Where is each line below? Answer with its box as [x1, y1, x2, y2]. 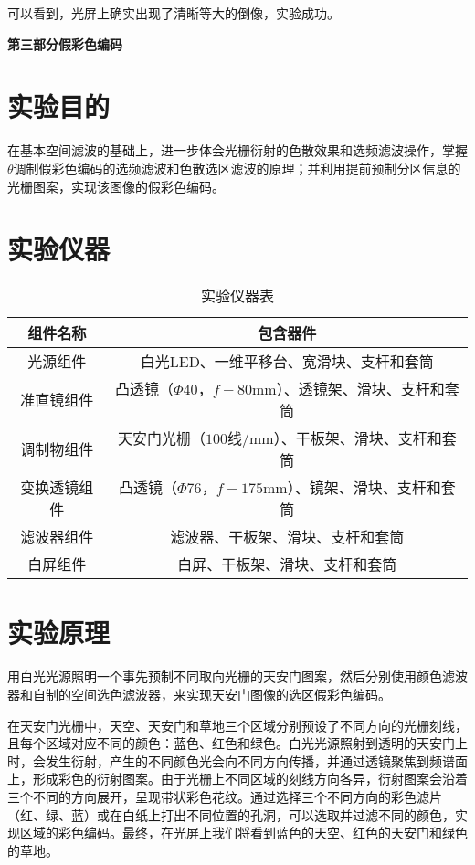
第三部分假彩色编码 [7, 34, 122, 53]
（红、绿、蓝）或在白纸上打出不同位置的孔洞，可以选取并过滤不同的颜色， [7, 805, 455, 824]
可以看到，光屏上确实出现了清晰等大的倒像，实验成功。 [7, 4, 340, 22]
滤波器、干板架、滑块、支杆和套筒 [170, 526, 405, 548]
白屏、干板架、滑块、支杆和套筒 [177, 554, 397, 575]
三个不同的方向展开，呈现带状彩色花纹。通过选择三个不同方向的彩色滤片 [7, 786, 442, 806]
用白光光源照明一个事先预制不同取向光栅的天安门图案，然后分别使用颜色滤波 [7, 667, 468, 686]
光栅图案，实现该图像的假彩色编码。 [7, 176, 225, 195]
